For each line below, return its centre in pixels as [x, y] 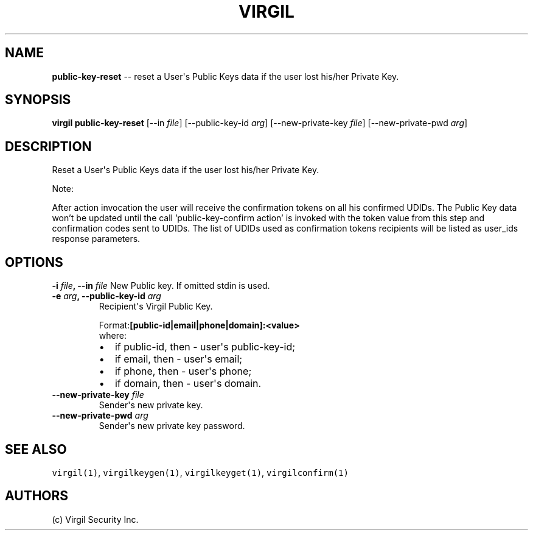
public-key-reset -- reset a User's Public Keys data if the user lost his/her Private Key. [225, 76]
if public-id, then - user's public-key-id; [205, 347]
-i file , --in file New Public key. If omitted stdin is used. [161, 286]
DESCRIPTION [48, 146]
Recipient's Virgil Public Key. [156, 306]
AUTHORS [37, 496]
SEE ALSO [36, 449]
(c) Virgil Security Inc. [95, 519]
